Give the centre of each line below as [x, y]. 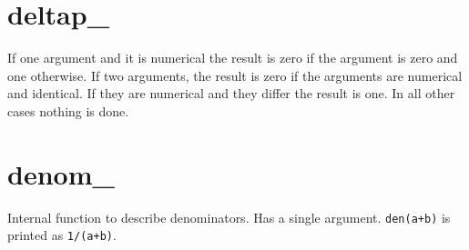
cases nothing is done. [68, 110]
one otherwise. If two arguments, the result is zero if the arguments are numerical [235, 75]
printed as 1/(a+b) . [62, 235]
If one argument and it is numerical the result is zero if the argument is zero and [233, 58]
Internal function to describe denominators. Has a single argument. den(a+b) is [229, 217]
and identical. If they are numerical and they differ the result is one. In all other [231, 93]
